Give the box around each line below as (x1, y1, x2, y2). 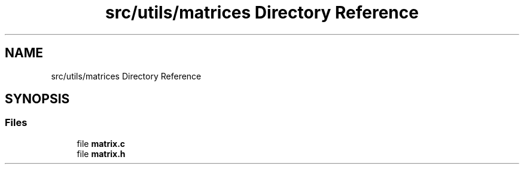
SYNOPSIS (5, 91, 70, 107)
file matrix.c (77, 138, 126, 149)
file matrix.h (77, 148, 126, 159)
